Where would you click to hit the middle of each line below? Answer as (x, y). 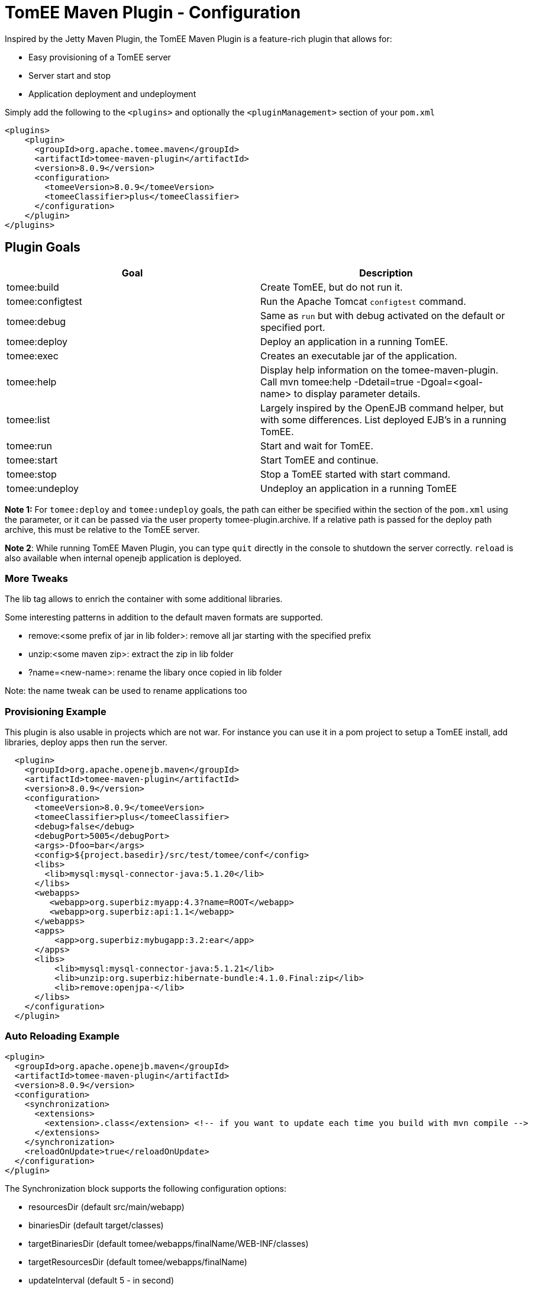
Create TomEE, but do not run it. (332, 287)
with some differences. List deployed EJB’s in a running (383, 419)
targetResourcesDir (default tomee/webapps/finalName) (138, 1262)
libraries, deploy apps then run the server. (86, 742)
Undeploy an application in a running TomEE (359, 488)
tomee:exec (33, 356)
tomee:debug (36, 321)
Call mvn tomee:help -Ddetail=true (337, 382)
